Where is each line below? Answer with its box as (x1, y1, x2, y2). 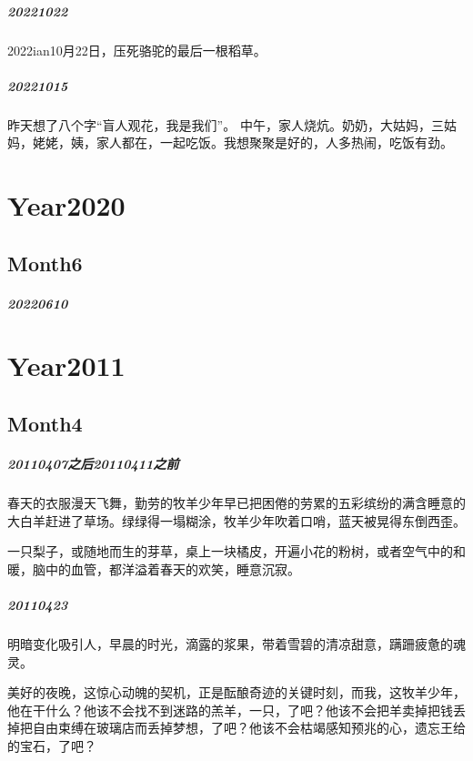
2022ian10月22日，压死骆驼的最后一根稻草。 (7, 40, 267, 59)
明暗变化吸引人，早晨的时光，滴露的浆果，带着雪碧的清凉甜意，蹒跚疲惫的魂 (7, 634, 466, 653)
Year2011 (7, 347, 126, 384)
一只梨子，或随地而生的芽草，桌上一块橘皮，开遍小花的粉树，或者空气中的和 (7, 542, 466, 561)
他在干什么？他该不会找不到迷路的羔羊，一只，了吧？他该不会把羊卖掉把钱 (7, 700, 453, 719)
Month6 (7, 249, 83, 277)
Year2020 (7, 187, 126, 224)
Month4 (7, 410, 83, 438)
